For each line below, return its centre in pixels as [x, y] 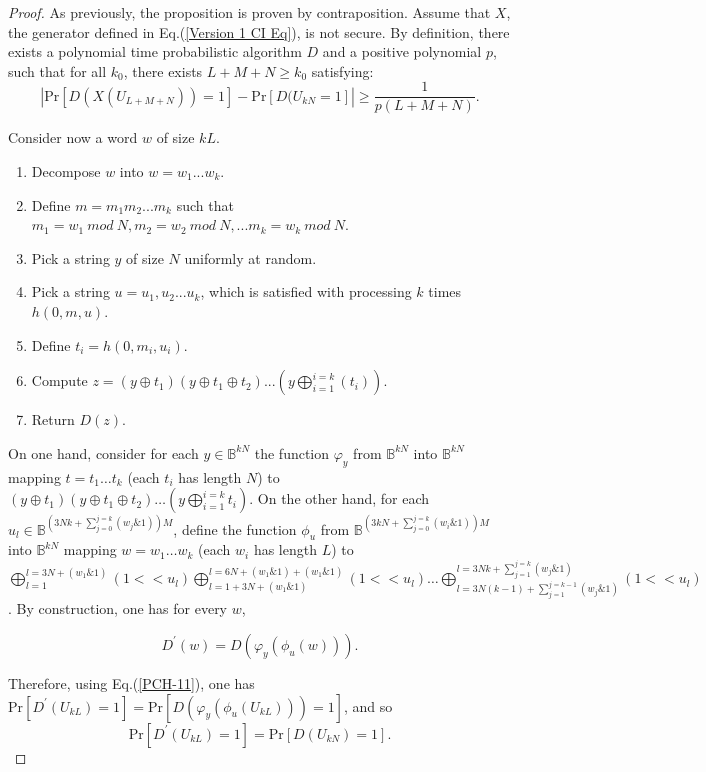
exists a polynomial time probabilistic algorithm [155, 51]
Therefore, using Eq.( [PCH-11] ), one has [131, 682]
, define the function [235, 528]
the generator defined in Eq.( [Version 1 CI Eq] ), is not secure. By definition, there [259, 31]
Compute [59, 380]
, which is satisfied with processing [306, 291]
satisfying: [342, 70]
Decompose [66, 171]
